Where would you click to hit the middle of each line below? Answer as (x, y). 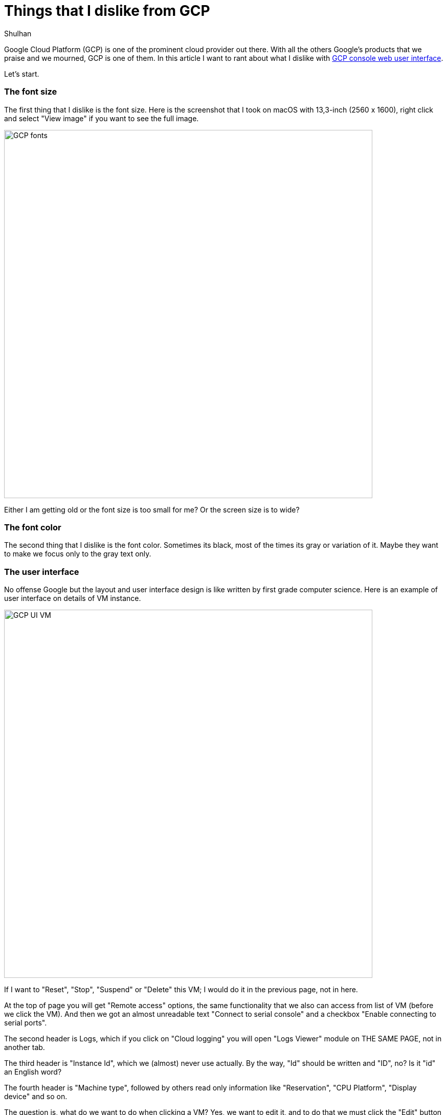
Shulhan (18, 33)
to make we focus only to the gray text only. (78, 554)
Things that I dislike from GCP (107, 11)
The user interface (42, 572)
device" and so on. (36, 1096)
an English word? (33, 1072)
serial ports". (26, 1023)
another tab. (25, 1047)
